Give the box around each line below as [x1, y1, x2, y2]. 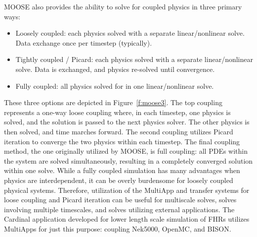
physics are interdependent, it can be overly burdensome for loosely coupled [4, 175, 233, 185]
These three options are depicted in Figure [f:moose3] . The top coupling [4, 97, 222, 108]
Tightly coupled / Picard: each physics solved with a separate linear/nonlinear [15, 54, 253, 64]
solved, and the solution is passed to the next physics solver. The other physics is [4, 117, 250, 127]
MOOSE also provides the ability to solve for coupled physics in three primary [4, 1, 242, 11]
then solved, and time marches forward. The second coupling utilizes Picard [4, 126, 233, 136]
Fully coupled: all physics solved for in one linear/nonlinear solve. [15, 80, 214, 91]
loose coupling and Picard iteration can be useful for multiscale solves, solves [4, 194, 237, 205]
